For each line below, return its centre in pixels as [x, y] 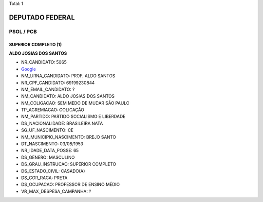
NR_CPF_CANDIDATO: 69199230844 [58, 83]
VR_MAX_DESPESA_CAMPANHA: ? [56, 191]
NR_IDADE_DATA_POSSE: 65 [50, 151]
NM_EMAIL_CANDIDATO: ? [48, 89]
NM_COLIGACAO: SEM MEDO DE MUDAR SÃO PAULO [75, 103]
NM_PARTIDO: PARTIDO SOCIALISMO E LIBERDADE [74, 117]
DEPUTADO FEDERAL [42, 17]
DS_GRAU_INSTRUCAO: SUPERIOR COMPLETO [69, 164]
